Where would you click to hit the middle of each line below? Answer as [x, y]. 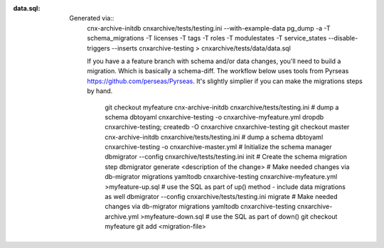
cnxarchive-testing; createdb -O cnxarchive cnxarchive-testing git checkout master [227, 127]
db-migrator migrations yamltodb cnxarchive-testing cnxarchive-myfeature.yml [221, 177]
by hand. [100, 91]
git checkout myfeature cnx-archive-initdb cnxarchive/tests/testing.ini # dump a [222, 107]
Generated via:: [92, 18]
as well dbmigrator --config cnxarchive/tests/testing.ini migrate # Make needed [221, 197]
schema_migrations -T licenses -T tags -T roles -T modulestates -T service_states [207, 38]
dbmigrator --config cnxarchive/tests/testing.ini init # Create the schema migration [226, 157]
